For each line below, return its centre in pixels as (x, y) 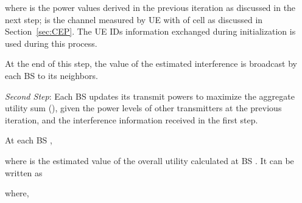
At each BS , (29, 140)
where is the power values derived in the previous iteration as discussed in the (150, 7)
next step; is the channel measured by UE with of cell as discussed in (134, 19)
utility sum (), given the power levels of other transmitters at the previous (143, 108)
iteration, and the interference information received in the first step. (132, 119)
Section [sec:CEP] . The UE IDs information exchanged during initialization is (150, 31)
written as (24, 172)
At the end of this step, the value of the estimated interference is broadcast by (151, 64)
